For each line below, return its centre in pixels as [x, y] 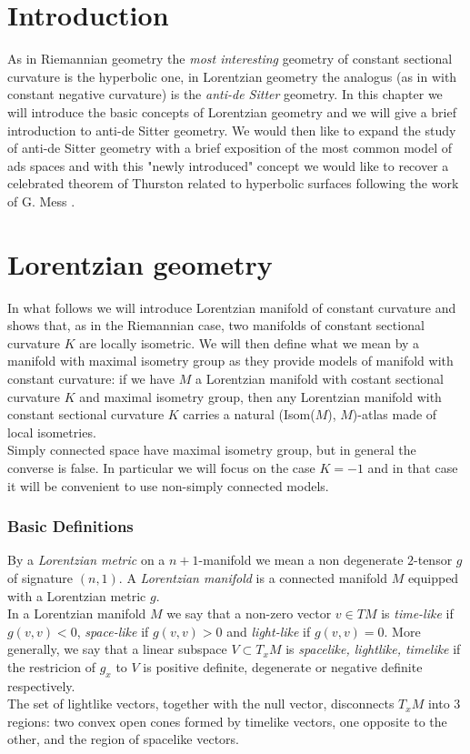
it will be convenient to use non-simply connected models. [168, 485]
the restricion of [51, 666]
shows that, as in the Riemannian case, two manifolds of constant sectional [216, 325]
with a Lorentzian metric [77, 595]
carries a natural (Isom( [249, 414]
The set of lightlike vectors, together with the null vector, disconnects [201, 704]
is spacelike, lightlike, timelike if [373, 649]
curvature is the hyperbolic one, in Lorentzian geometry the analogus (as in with [232, 76]
